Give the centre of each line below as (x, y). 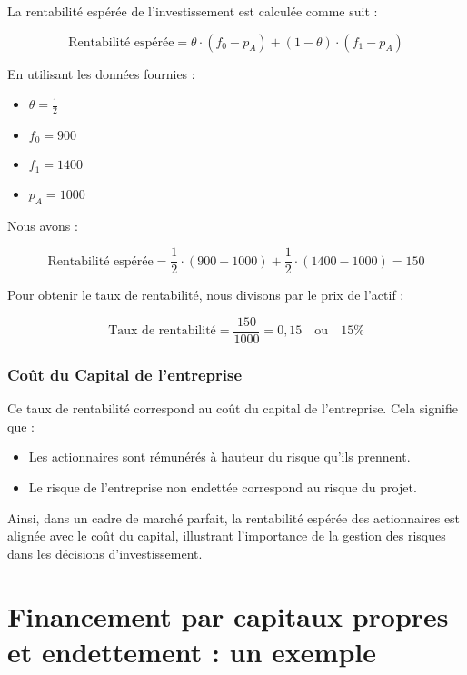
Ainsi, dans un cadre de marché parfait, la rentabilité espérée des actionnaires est (234, 517)
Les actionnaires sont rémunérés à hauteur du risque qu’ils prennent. (219, 457)
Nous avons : (43, 225)
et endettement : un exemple (192, 651)
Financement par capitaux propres (228, 615)
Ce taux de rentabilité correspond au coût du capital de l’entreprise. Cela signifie (233, 408)
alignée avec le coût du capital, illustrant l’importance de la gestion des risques (227, 536)
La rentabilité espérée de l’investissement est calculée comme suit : (193, 11)
